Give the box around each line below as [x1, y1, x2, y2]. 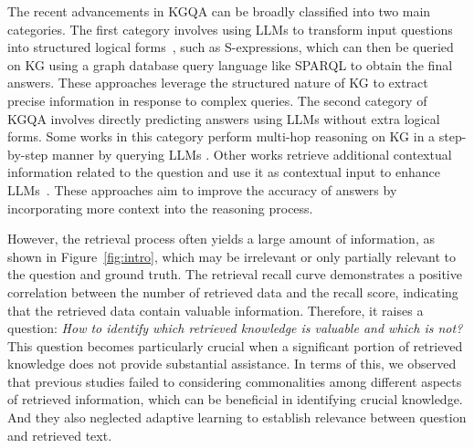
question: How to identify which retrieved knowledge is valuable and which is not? [7, 318, 463, 338]
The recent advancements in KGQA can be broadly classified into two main [7, 2, 431, 20]
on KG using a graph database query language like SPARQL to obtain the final [7, 55, 453, 74]
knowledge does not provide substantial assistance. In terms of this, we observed [7, 354, 457, 373]
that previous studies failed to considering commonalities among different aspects [7, 371, 462, 391]
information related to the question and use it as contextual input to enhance [7, 162, 440, 182]
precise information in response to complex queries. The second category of [7, 90, 427, 109]
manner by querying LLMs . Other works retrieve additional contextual [52, 144, 452, 163]
